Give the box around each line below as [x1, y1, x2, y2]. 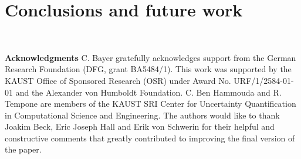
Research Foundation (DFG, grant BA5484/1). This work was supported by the [5, 63, 292, 75]
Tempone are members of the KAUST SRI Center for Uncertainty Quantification [5, 97, 296, 110]
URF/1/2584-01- [234, 74, 294, 86]
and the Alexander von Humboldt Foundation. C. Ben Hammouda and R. [15, 86, 282, 98]
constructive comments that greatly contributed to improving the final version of [5, 131, 295, 144]
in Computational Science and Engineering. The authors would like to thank [5, 109, 280, 121]
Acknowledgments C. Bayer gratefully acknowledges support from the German [5, 51, 296, 63]
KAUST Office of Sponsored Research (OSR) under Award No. [5, 74, 231, 86]
